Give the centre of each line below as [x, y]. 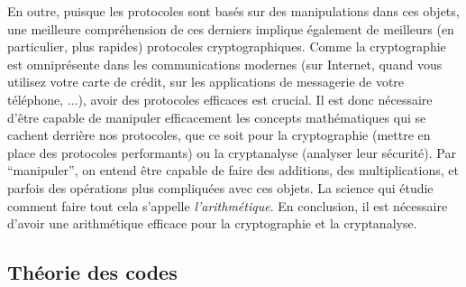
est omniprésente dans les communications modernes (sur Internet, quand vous [225, 64]
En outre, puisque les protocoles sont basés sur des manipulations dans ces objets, [233, 11]
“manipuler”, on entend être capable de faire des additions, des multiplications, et [233, 170]
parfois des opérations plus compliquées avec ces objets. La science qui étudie [220, 187]
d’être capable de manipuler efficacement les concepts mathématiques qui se [217, 117]
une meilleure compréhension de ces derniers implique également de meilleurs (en [231, 28]
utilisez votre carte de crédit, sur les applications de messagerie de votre [206, 82]
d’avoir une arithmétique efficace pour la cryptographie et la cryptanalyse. [212, 223]
